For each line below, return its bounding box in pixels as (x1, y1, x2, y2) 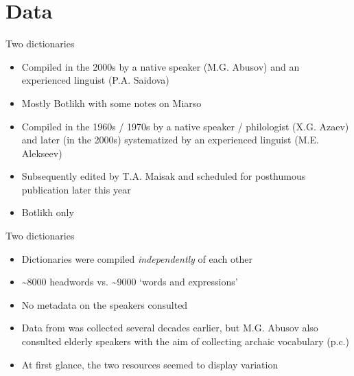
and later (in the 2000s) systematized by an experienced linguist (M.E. (21, 132, 319, 147)
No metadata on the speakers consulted (21, 297, 188, 312)
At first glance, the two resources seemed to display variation (21, 357, 279, 371)
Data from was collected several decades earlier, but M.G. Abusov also (21, 320, 318, 335)
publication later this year (21, 182, 131, 196)
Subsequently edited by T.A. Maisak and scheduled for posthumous (21, 169, 306, 183)
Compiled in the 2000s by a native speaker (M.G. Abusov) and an (21, 59, 300, 73)
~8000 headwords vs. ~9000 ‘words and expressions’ (21, 274, 238, 289)
